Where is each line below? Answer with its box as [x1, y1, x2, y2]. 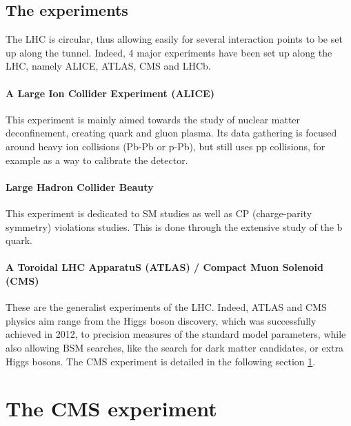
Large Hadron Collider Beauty [6, 179, 154, 194]
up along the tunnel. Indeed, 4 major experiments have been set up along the [6, 45, 332, 59]
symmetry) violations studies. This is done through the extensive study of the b [6, 219, 343, 234]
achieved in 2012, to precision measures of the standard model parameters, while [6, 327, 346, 341]
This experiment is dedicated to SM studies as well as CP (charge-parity [6, 205, 312, 220]
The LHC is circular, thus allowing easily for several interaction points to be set [6, 32, 343, 46]
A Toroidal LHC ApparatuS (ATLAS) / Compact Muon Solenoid [6, 260, 323, 274]
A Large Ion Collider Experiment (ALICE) [6, 85, 214, 100]
